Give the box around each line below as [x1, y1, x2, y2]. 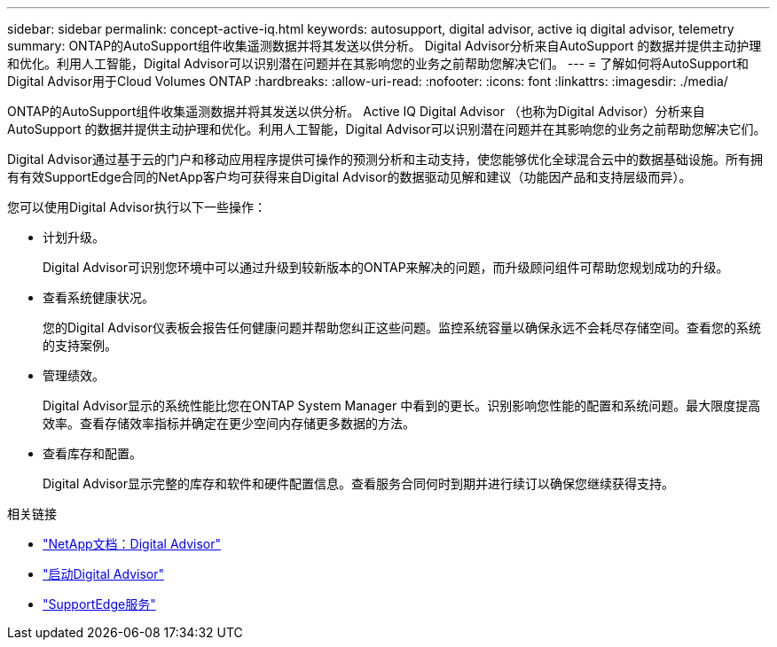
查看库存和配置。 [43, 446, 142, 461]
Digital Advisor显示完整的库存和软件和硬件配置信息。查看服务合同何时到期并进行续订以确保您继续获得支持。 [43, 476, 674, 491]
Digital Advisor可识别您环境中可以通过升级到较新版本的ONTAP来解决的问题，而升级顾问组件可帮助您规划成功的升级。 [43, 260, 729, 275]
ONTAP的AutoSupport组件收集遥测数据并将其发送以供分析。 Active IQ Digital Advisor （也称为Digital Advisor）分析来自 [7, 104, 705, 119]
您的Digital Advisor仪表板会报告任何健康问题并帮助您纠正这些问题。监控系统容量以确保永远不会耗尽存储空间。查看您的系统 [43, 320, 761, 335]
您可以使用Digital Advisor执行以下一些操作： [7, 199, 266, 214]
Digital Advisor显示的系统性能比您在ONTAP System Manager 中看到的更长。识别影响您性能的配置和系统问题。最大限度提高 [43, 398, 761, 413]
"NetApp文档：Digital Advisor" [43, 536, 222, 551]
